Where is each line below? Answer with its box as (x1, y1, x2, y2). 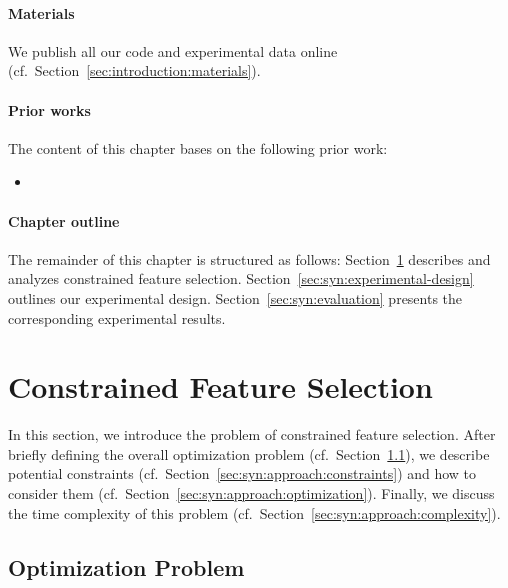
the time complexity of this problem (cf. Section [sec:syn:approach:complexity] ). (8, 502, 501, 523)
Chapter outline (8, 210, 120, 231)
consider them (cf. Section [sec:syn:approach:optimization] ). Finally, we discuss (8, 483, 495, 504)
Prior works (8, 99, 91, 120)
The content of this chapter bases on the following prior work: (8, 137, 388, 158)
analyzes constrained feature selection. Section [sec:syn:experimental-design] (8, 268, 474, 289)
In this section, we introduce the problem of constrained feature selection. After (8, 424, 496, 445)
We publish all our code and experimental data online (8, 40, 338, 61)
